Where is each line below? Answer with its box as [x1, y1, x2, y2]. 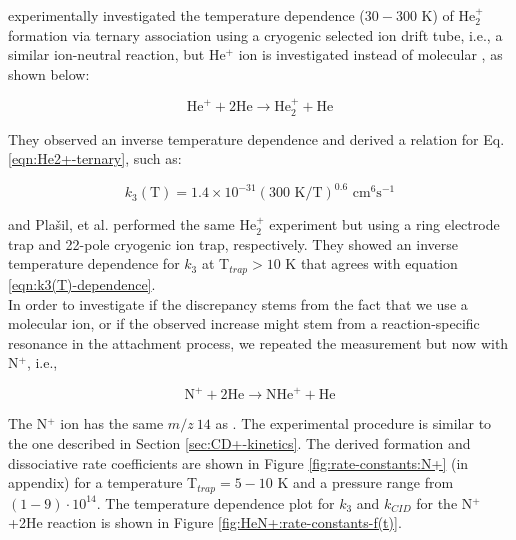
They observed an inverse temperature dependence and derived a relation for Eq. [8, 128, 505, 149]
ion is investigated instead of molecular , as [238, 44, 503, 65]
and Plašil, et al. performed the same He [8, 214, 257, 235]
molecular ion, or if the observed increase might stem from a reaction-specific [8, 313, 480, 334]
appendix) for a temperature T [8, 472, 198, 493]
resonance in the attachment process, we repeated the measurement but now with [8, 332, 509, 353]
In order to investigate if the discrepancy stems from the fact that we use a [8, 293, 468, 314]
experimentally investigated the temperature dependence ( [8, 5, 365, 25]
